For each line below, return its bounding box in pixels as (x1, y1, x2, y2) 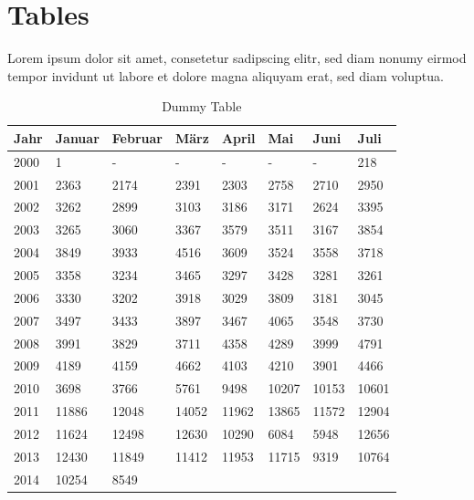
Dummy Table (162, 97, 242, 116)
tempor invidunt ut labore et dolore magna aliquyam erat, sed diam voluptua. (7, 66, 444, 85)
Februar (111, 128, 163, 147)
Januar (55, 128, 100, 147)
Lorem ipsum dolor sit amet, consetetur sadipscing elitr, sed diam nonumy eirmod (7, 48, 467, 68)
